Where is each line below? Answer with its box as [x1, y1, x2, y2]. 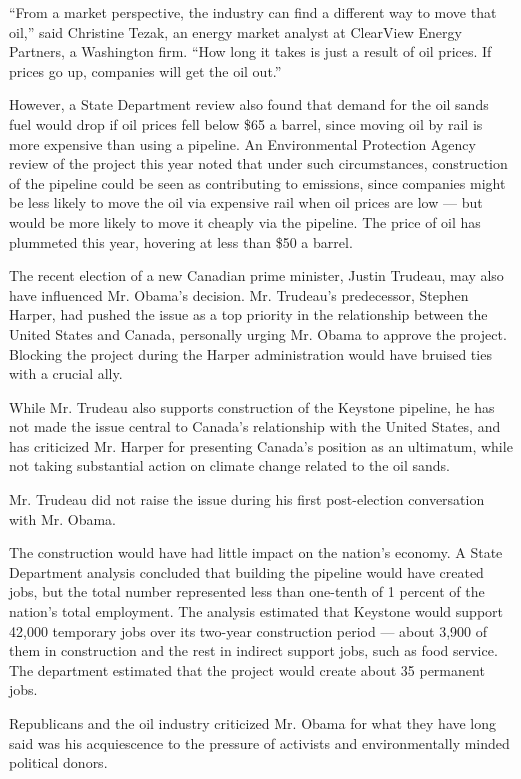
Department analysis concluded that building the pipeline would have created [9, 561, 484, 582]
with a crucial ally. [9, 363, 123, 384]
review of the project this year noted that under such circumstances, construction [9, 153, 508, 174]
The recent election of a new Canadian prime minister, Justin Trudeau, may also [9, 265, 504, 286]
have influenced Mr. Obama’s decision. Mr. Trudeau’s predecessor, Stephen [9, 284, 469, 305]
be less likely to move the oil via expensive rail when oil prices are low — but [9, 192, 483, 213]
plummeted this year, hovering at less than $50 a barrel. [9, 231, 353, 252]
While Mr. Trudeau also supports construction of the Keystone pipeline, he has [9, 396, 495, 417]
